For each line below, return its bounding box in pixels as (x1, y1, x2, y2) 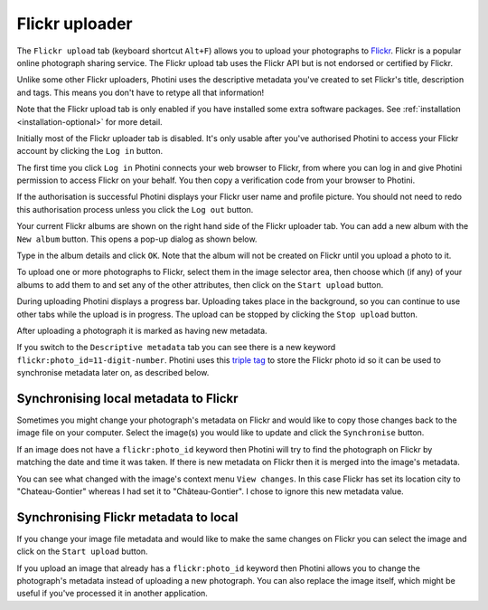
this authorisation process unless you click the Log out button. (16, 204, 254, 214)
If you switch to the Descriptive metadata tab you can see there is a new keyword (16, 342, 336, 353)
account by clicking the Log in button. (16, 146, 164, 157)
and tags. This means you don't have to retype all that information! (16, 87, 265, 98)
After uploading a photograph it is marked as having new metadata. (16, 325, 267, 336)
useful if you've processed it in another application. (16, 588, 208, 599)
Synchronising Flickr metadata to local (16, 510, 239, 525)
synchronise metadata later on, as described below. (16, 367, 210, 378)
